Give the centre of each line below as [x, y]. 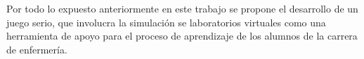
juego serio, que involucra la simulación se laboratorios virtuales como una [166, 22]
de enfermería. [37, 49]
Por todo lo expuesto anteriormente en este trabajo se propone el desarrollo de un [182, 8]
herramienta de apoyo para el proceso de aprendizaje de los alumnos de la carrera [182, 36]
